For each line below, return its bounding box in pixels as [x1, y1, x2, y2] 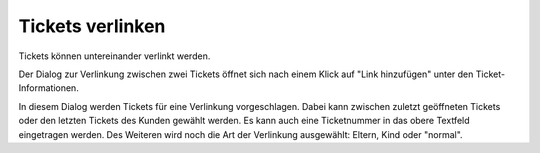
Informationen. [18, 82, 79, 94]
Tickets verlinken [18, 15, 166, 37]
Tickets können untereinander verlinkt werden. [18, 50, 211, 62]
